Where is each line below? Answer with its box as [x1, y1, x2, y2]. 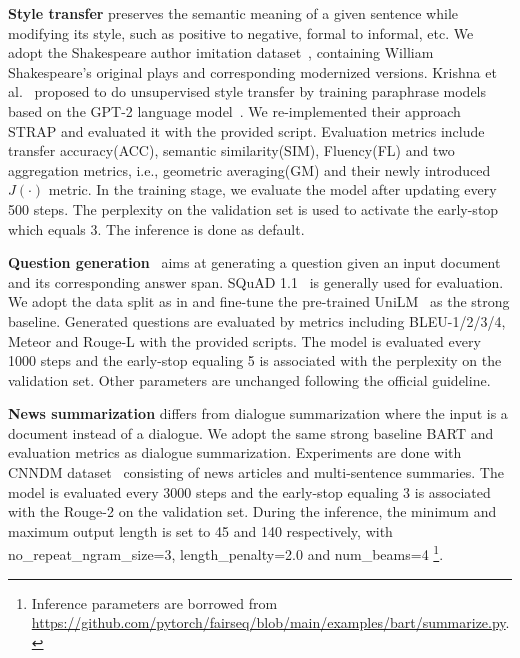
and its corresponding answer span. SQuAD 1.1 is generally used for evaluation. [8, 271, 504, 292]
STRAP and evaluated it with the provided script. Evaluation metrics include [8, 120, 485, 141]
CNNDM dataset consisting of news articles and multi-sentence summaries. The [8, 462, 504, 483]
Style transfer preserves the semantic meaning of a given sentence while [8, 3, 459, 23]
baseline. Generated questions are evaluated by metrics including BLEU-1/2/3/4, [8, 310, 506, 331]
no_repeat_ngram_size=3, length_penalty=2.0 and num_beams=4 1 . [8, 541, 444, 565]
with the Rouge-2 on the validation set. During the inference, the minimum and [8, 501, 497, 522]
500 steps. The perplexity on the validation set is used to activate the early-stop [8, 198, 499, 219]
